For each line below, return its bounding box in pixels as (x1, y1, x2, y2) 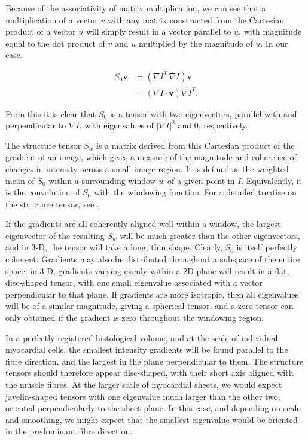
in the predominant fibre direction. (5, 425, 133, 437)
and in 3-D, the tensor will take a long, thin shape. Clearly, (5, 241, 222, 253)
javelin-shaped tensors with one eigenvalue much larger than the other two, (5, 390, 280, 402)
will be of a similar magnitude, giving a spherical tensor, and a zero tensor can (5, 299, 294, 312)
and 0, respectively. (178, 119, 248, 131)
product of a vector (5, 25, 76, 38)
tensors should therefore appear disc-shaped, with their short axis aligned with (5, 366, 294, 379)
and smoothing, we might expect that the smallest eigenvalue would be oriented (5, 413, 298, 425)
